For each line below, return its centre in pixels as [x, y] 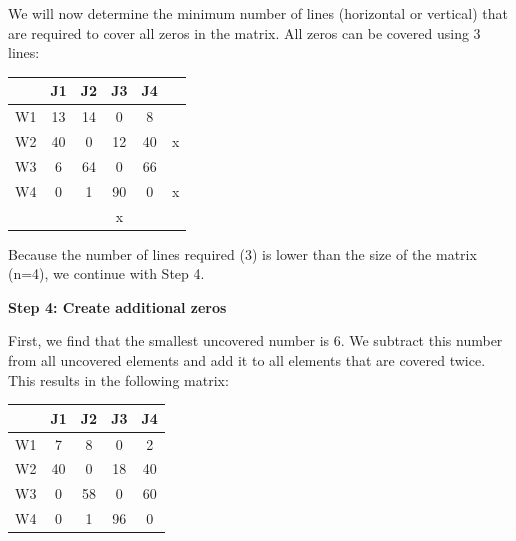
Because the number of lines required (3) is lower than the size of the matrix [242, 253]
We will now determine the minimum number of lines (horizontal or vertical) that [258, 13]
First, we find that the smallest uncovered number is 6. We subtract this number [255, 340]
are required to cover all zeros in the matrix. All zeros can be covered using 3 [244, 32]
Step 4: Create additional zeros [117, 306]
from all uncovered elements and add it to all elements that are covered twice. [247, 359]
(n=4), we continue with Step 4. [106, 273]
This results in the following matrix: [118, 379]
